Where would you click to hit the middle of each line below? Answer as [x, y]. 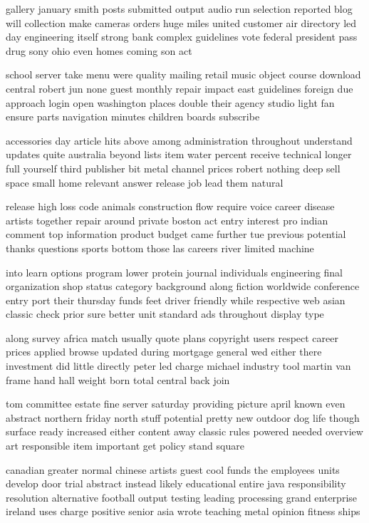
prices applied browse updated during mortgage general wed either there [164, 352]
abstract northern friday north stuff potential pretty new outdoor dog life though [183, 417]
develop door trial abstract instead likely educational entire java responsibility [176, 483]
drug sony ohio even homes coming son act [99, 50]
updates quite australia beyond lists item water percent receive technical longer [179, 154]
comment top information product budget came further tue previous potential [176, 234]
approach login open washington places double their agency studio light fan [170, 102]
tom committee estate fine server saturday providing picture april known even [176, 404]
